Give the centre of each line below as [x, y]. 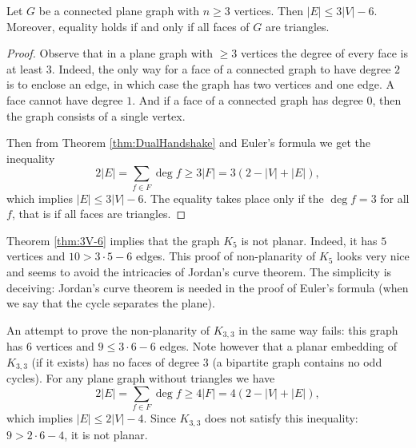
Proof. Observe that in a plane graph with [110, 53]
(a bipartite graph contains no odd [297, 361]
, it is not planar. [106, 434]
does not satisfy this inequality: [282, 418]
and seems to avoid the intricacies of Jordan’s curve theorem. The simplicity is [199, 272]
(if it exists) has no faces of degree [116, 361]
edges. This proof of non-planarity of [226, 256]
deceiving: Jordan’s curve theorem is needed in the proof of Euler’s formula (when [208, 287]
